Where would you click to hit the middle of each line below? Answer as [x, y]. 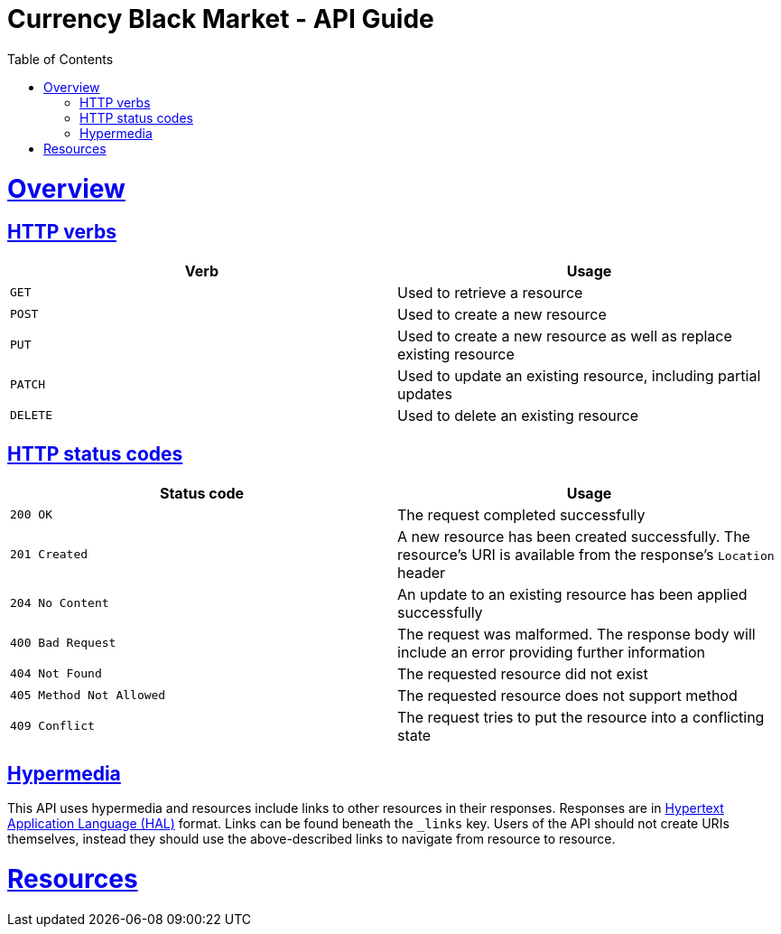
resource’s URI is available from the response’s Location [586, 554]
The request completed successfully [521, 514]
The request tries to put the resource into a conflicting [581, 717]
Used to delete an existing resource [518, 415]
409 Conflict [52, 726]
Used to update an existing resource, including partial [579, 375]
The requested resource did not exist [523, 673]
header [422, 572]
